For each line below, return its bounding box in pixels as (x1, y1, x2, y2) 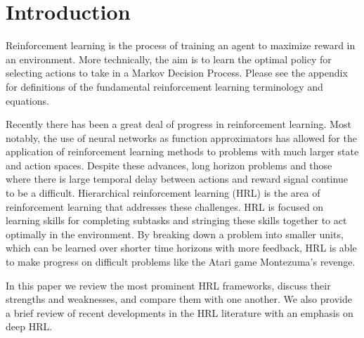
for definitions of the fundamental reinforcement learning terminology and (6, 79, 323, 93)
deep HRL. (6, 319, 53, 334)
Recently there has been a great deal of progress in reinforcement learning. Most (6, 117, 351, 131)
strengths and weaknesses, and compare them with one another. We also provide (6, 292, 352, 306)
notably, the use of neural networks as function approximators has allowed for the (6, 130, 357, 145)
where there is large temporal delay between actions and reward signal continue (6, 171, 348, 186)
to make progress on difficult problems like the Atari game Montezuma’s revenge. (6, 254, 356, 269)
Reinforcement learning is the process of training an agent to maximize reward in (6, 38, 356, 53)
